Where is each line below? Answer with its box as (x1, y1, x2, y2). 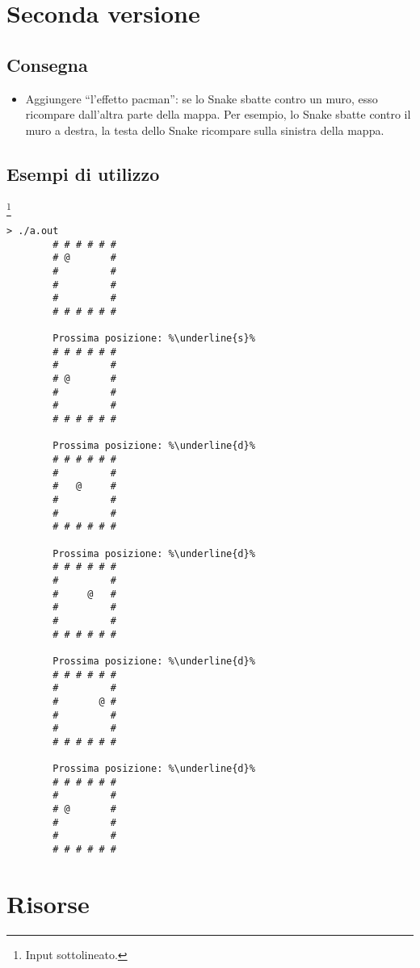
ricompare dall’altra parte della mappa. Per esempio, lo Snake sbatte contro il (25, 106, 411, 123)
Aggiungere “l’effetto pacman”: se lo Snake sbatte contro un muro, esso (25, 90, 378, 107)
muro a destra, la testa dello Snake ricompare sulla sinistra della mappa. (25, 121, 384, 138)
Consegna (6, 52, 88, 77)
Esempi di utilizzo (6, 161, 160, 186)
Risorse (6, 886, 90, 920)
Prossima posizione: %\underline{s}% (52, 333, 255, 345)
